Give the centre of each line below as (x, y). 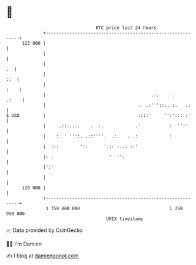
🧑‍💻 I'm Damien (24, 244)
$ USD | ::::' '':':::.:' (99, 115)
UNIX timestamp (125, 219)
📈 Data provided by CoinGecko (44, 230)
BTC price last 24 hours (126, 28)
